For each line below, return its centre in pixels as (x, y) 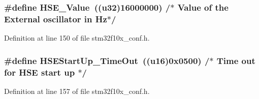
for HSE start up (40, 72)
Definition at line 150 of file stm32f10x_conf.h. (77, 38)
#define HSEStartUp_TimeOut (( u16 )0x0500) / (107, 60)
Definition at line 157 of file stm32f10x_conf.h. (77, 91)
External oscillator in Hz (56, 19)
